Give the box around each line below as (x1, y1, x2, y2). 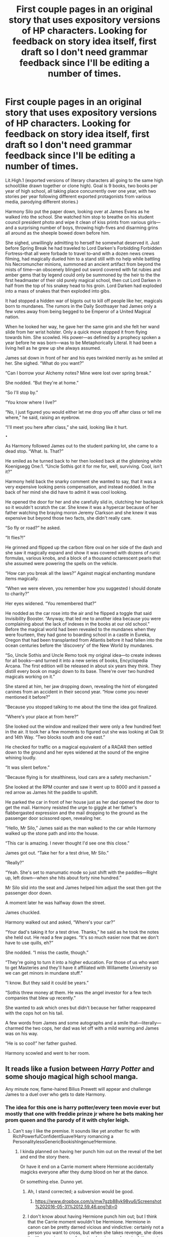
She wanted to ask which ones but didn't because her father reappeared (5, 1004, 156, 1010)
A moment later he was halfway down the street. (5, 899, 106, 906)
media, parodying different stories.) (5, 198, 79, 205)
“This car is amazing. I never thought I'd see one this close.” (5, 840, 130, 846)
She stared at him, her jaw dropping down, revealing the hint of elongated (5, 683, 158, 689)
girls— (147, 219, 161, 225)
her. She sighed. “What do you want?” (5, 360, 84, 366)
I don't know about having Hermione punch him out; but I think (27, 1213, 157, 1219)
